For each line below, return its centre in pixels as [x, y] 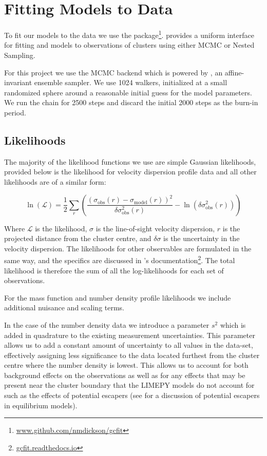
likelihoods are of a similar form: [55, 181]
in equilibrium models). [41, 405]
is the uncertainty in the [202, 238]
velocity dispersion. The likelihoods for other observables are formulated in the [128, 248]
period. [15, 112]
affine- [234, 72]
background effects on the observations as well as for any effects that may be [125, 375]
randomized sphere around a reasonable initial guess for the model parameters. [128, 92]
